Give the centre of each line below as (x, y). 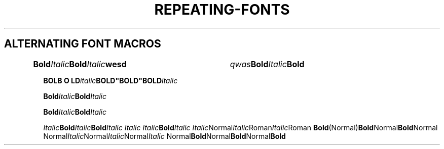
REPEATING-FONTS (222, 10)
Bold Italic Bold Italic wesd (80, 64)
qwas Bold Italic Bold (267, 64)
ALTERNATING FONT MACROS (83, 44)
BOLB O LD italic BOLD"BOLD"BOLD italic (110, 80)
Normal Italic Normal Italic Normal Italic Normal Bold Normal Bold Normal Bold (164, 136)
